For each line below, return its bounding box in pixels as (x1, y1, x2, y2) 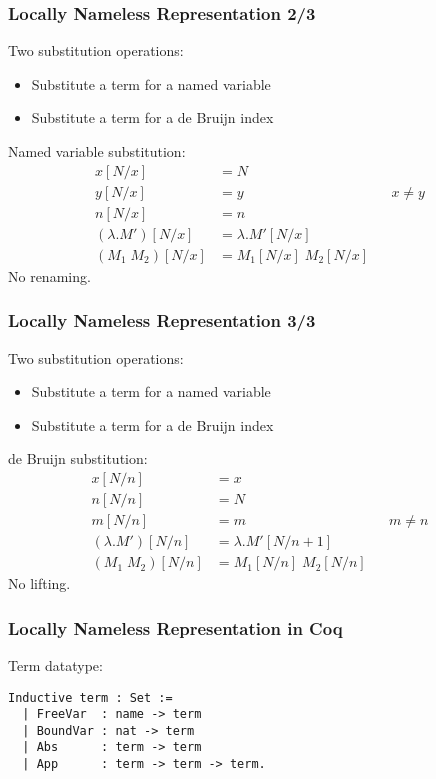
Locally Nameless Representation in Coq (8, 615, 343, 640)
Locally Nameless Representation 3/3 (8, 308, 316, 333)
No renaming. (8, 265, 91, 286)
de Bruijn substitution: (8, 448, 148, 469)
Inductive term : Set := (8, 690, 173, 705)
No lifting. (8, 573, 71, 594)
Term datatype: (8, 654, 103, 675)
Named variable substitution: (8, 141, 186, 161)
